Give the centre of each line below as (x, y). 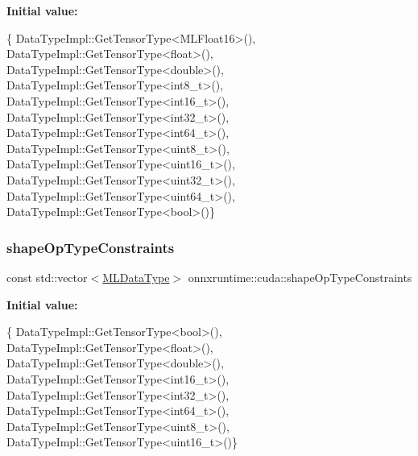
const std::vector (47, 277)
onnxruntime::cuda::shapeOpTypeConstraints (300, 277)
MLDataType (136, 277)
